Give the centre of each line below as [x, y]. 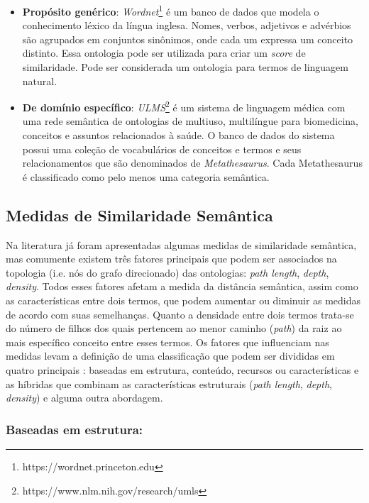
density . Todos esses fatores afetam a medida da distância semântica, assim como [182, 286]
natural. [40, 81]
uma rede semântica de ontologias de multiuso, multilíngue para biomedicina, [190, 121]
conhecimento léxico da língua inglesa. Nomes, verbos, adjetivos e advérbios [187, 25]
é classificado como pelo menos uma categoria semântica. [146, 176]
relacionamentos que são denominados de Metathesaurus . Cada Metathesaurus [192, 163]
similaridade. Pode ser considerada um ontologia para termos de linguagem [185, 67]
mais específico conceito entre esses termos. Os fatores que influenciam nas [167, 342]
